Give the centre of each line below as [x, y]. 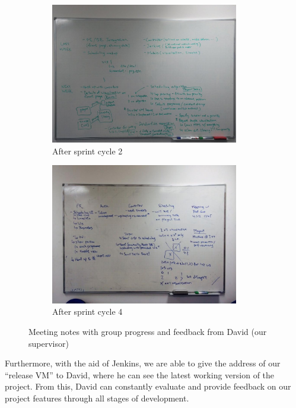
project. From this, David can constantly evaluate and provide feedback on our [148, 386]
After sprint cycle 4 [87, 311]
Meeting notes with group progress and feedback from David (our [148, 332]
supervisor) [49, 343]
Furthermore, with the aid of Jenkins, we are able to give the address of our [143, 363]
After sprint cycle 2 [87, 151]
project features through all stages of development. [97, 398]
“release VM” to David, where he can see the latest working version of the [140, 374]
